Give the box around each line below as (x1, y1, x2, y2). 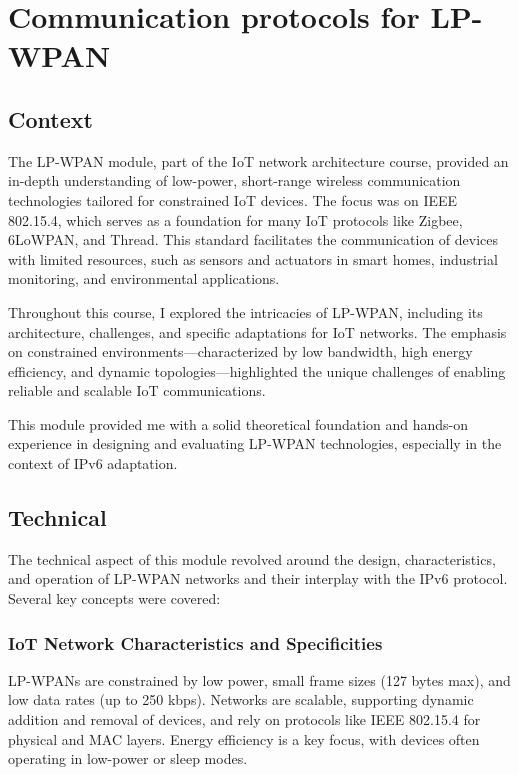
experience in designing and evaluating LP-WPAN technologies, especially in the (8, 433, 502, 454)
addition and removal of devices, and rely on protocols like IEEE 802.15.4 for (8, 709, 481, 730)
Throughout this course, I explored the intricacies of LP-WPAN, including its (8, 301, 483, 322)
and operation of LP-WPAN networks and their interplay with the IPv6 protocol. (8, 568, 508, 589)
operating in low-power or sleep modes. (8, 748, 248, 769)
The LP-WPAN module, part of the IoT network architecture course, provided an (8, 150, 509, 171)
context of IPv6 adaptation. (8, 453, 178, 474)
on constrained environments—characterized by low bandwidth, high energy (8, 341, 473, 362)
